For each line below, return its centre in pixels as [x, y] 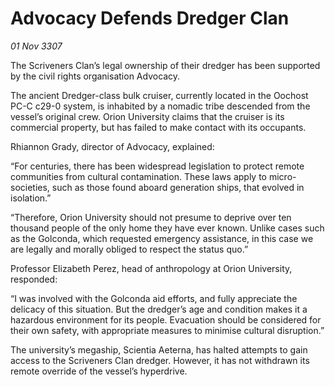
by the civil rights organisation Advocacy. [95, 76]
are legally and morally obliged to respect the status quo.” [129, 249]
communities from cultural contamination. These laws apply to [139, 176]
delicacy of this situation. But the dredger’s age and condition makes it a [159, 309]
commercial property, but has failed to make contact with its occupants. [158, 127]
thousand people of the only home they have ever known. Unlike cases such [167, 228]
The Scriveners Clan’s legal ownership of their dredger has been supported [165, 65]
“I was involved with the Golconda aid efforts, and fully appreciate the [154, 298]
